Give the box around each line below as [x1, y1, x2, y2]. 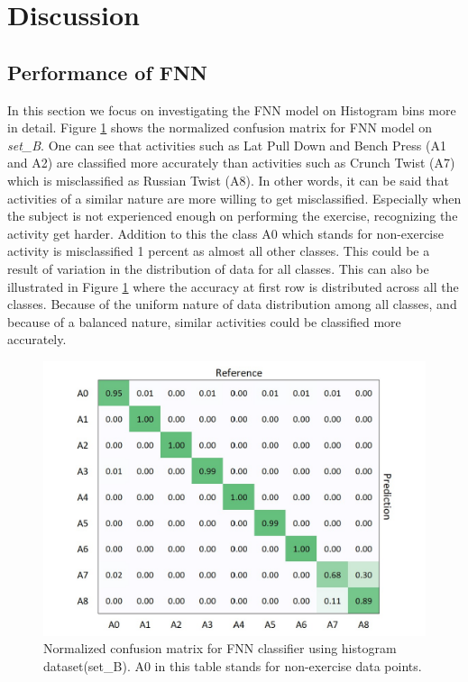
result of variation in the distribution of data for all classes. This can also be [7, 259, 429, 277]
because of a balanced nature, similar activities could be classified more [7, 312, 401, 331]
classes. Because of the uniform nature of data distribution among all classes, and [7, 295, 457, 314]
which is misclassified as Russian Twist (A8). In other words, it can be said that [7, 170, 449, 189]
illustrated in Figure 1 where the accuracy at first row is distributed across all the [7, 277, 459, 296]
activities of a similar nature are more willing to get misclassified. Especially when [7, 188, 462, 207]
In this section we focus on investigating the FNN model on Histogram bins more [7, 100, 456, 119]
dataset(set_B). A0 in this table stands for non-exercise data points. [43, 656, 422, 675]
